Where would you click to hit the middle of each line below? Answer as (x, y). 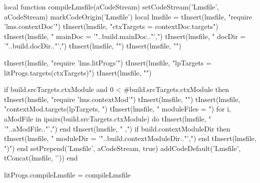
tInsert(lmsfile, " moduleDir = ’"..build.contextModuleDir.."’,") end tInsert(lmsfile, (130, 138)
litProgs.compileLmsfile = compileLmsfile (67, 174)
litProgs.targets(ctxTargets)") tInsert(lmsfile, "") (78, 72)
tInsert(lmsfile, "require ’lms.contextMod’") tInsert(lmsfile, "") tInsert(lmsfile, (122, 99)
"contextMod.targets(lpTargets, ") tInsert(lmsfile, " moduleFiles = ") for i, (117, 109)
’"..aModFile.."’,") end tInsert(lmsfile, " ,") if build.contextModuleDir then (117, 128)
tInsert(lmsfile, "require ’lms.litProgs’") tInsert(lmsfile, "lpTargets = (108, 62)
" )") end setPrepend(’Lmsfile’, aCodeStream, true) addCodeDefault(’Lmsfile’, (122, 148)
